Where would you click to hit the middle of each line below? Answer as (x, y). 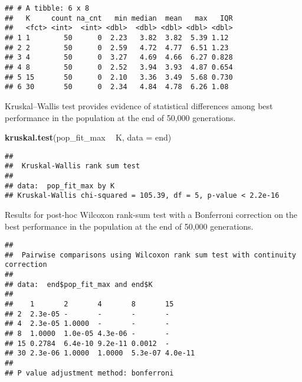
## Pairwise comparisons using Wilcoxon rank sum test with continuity (150, 255)
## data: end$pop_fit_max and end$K (79, 284)
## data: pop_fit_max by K (60, 186)
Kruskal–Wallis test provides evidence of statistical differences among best (139, 105)
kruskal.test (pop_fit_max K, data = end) (88, 137)
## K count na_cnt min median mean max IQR (119, 18)
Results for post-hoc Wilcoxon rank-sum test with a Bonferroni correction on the (151, 214)
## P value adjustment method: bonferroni (89, 373)
